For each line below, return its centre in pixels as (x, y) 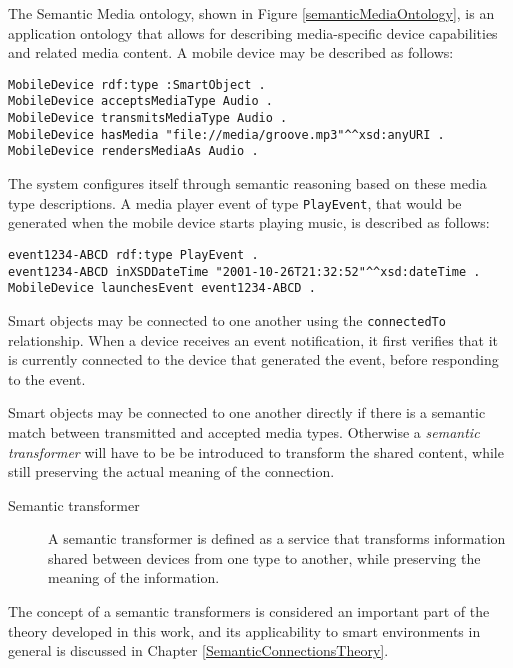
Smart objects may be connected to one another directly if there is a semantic (247, 412)
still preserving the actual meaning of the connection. (171, 471)
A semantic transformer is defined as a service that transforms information (277, 538)
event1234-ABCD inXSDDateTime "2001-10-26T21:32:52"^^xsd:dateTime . (244, 271)
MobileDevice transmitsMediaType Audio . (148, 118)
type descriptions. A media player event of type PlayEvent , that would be (235, 202)
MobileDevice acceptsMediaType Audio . (140, 101)
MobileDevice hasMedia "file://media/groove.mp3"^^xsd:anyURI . (226, 134)
